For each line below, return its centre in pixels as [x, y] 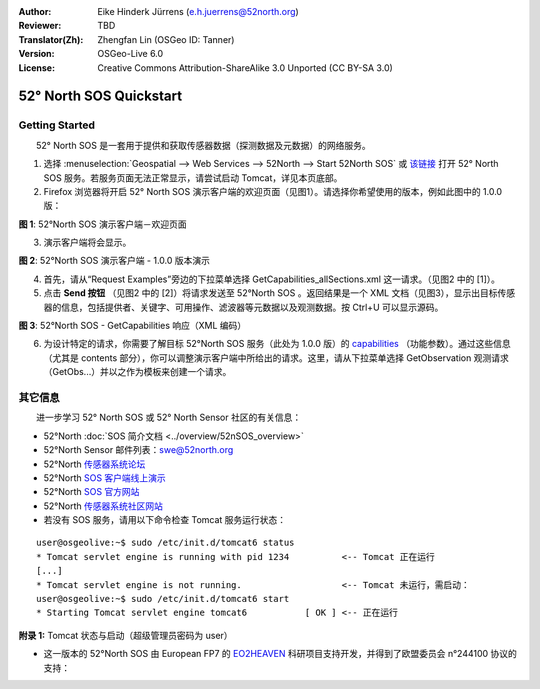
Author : [35, 11]
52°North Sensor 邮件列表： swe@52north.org [138, 450]
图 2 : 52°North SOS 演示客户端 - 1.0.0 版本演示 [114, 261]
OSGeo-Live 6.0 [130, 54]
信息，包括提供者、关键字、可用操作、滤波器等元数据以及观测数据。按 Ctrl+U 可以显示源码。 [252, 307]
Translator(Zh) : [51, 39]
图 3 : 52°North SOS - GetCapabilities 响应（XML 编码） [132, 326]
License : [36, 67]
